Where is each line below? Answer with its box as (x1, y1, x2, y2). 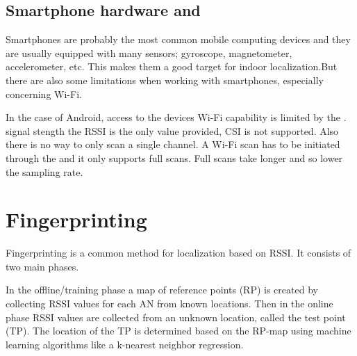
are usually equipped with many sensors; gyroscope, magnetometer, (6, 45, 292, 60)
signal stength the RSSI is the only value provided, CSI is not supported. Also (6, 123, 339, 138)
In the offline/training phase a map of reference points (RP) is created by (6, 282, 318, 297)
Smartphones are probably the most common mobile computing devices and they (6, 32, 351, 47)
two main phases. (6, 259, 79, 273)
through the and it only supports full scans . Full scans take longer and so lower (6, 150, 343, 165)
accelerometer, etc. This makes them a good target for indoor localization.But (6, 59, 338, 74)
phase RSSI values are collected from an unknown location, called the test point (6, 309, 346, 324)
